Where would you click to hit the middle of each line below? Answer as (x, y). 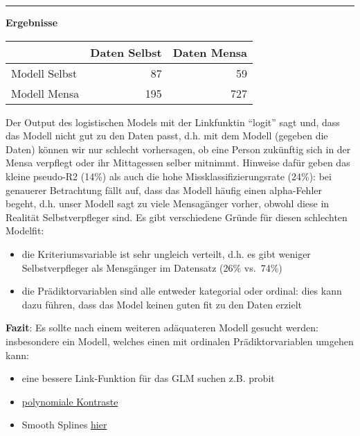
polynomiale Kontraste (70, 401)
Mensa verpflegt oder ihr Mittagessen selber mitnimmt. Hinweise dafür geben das (178, 163)
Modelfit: (25, 230)
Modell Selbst (44, 73)
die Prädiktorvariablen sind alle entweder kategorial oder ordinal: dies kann (182, 291)
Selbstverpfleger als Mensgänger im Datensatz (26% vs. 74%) (152, 267)
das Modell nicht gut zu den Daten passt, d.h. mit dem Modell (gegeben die (167, 136)
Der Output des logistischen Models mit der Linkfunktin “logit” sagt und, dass (173, 122)
